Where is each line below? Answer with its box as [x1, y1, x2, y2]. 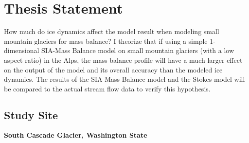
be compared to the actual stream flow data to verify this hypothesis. [4, 83, 211, 93]
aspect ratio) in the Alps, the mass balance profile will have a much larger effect [4, 54, 243, 65]
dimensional [4, 45, 39, 55]
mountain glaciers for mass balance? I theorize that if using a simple [4, 36, 208, 46]
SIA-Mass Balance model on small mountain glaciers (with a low [41, 45, 234, 55]
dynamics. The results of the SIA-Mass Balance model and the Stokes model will [4, 74, 245, 84]
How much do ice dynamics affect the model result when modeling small [4, 26, 219, 36]
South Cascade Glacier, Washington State [4, 130, 147, 140]
